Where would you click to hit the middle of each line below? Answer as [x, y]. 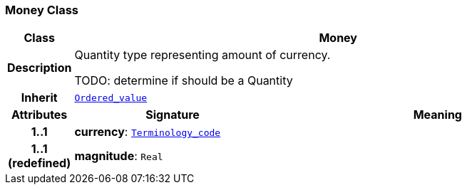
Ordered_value [111, 97]
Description [40, 68]
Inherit [39, 98]
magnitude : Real [119, 156]
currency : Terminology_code [148, 132]
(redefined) [40, 163]
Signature [173, 115]
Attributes [40, 115]
